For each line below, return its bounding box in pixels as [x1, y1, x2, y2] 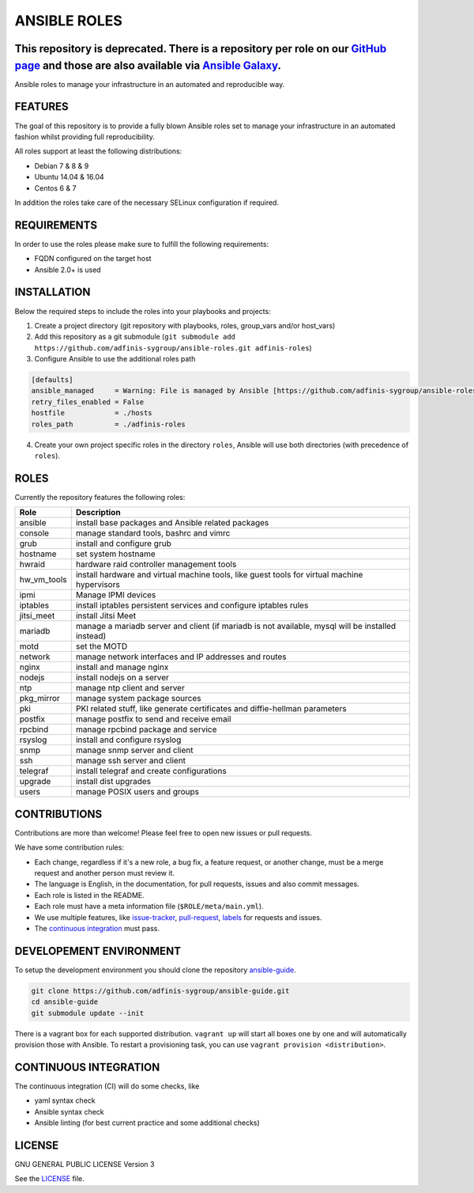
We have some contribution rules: [14, 843, 124, 852]
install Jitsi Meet [75, 610, 137, 621]
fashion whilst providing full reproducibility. [14, 131, 156, 142]
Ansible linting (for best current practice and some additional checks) [34, 1118, 260, 1127]
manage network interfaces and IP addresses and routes [75, 651, 288, 662]
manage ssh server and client [75, 756, 186, 767]
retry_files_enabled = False [31, 397, 145, 407]
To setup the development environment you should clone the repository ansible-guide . [14, 965, 296, 975]
